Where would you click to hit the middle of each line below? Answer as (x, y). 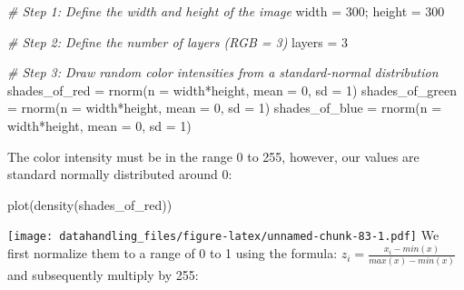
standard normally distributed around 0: (120, 174)
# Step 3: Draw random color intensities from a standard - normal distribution (223, 72)
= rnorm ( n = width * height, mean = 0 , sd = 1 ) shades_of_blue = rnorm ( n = (225, 108)
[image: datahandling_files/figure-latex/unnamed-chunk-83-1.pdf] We (223, 235)
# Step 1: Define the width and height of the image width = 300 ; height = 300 (226, 11)
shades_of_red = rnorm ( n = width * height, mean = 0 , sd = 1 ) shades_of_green (232, 90)
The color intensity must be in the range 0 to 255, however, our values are (213, 156)
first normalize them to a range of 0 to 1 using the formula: (173, 253)
